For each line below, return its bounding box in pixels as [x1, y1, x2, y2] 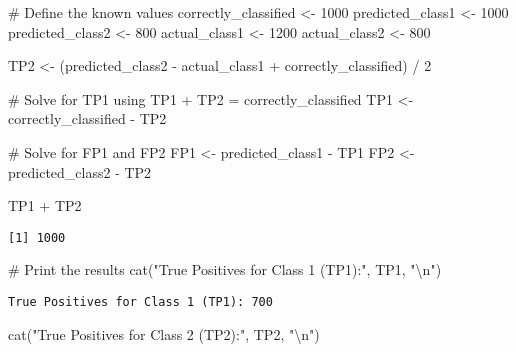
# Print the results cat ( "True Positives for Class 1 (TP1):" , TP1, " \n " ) [8, 259, 442, 280]
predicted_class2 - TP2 [8, 161, 152, 182]
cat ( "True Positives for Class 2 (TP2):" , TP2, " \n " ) [8, 323, 320, 344]
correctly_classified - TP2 [8, 108, 167, 129]
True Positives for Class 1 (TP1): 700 [8, 295, 273, 309]
